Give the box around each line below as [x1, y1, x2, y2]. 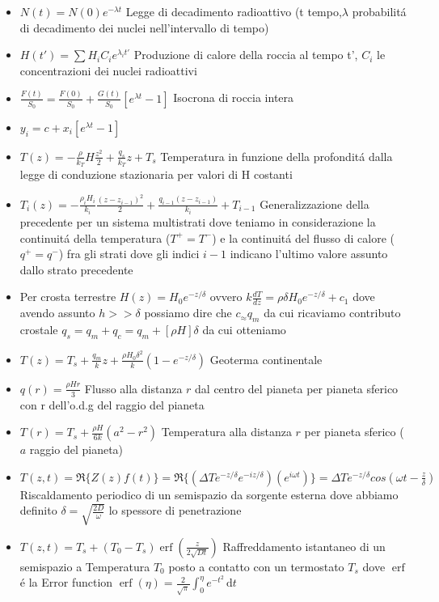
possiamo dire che [144, 304, 232, 321]
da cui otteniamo [202, 321, 286, 338]
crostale [19, 321, 58, 338]
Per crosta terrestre [19, 288, 116, 305]
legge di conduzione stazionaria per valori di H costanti [19, 166, 293, 183]
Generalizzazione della [260, 195, 369, 212]
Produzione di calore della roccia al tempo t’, [133, 46, 358, 63]
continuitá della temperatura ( [19, 229, 171, 246]
